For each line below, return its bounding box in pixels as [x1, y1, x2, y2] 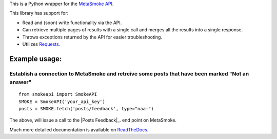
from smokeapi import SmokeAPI [18, 91, 97, 97]
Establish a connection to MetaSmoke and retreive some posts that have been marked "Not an [9, 70, 249, 77]
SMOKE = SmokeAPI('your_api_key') [18, 98, 105, 105]
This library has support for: [9, 10, 69, 16]
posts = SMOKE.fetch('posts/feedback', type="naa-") [18, 106, 154, 111]
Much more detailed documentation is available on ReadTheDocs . [9, 126, 149, 133]
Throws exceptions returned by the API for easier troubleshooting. [22, 34, 163, 40]
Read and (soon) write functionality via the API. [22, 19, 122, 26]
